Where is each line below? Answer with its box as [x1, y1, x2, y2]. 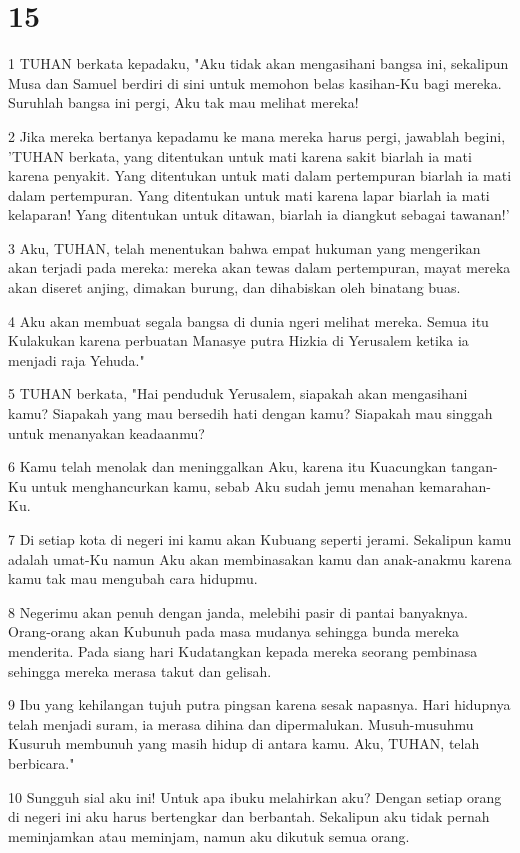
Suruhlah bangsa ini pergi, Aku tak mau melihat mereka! [8, 92, 359, 113]
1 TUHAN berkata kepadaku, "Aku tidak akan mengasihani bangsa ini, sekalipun [8, 53, 509, 74]
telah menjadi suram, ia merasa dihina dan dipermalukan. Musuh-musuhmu [8, 713, 474, 734]
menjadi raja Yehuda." [8, 349, 145, 370]
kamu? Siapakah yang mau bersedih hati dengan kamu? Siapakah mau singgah [8, 403, 493, 424]
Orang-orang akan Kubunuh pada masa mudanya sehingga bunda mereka [8, 621, 460, 642]
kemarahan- [419, 475, 491, 496]
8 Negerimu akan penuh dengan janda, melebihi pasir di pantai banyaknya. [8, 601, 468, 622]
